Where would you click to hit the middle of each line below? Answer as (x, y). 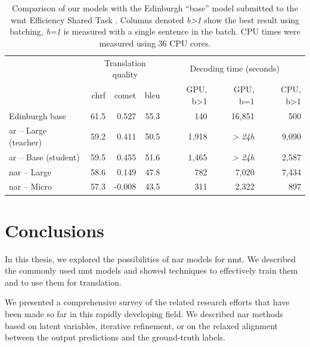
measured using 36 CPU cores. (155, 43)
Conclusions (55, 230)
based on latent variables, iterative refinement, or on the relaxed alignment (142, 325)
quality (125, 74)
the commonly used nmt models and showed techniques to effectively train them (151, 270)
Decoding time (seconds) (235, 68)
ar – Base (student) (44, 157)
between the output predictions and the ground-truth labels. (115, 337)
